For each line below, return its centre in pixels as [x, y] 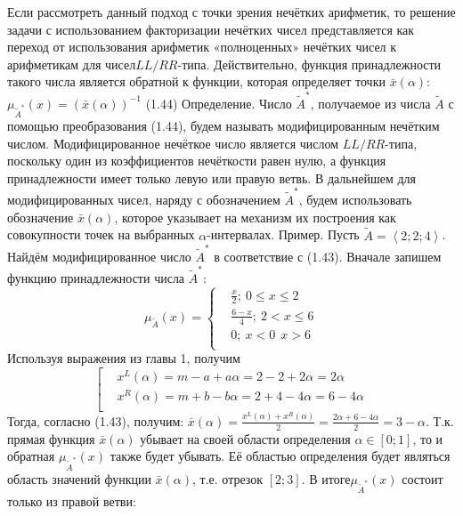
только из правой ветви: [72, 500]
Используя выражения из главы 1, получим [124, 358]
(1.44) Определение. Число [219, 103]
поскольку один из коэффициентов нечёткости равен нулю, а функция [197, 161]
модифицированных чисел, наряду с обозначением [144, 200]
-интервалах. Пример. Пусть [283, 234]
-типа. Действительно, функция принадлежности [309, 64]
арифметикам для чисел [72, 64]
